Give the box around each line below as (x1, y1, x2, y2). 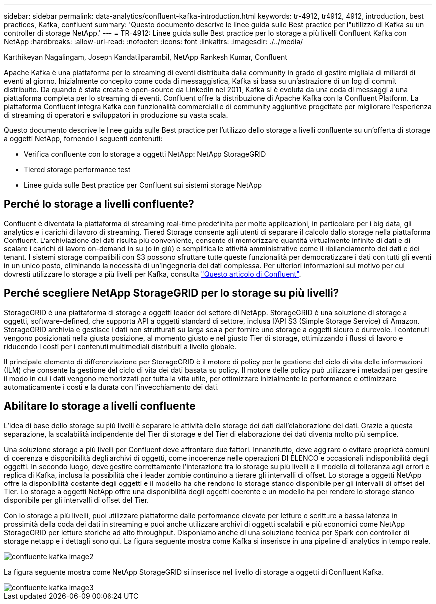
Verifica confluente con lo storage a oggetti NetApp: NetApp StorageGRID (24, 150, 266, 158)
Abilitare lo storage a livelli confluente (4, 400, 196, 413)
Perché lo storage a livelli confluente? (4, 198, 194, 211)
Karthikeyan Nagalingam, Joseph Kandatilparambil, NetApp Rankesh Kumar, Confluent (4, 53, 287, 61)
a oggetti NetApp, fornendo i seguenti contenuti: (4, 134, 163, 143)
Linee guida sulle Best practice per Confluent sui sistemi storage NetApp (24, 181, 262, 189)
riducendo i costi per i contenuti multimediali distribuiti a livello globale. (4, 342, 236, 351)
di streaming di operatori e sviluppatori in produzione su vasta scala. (4, 111, 228, 119)
